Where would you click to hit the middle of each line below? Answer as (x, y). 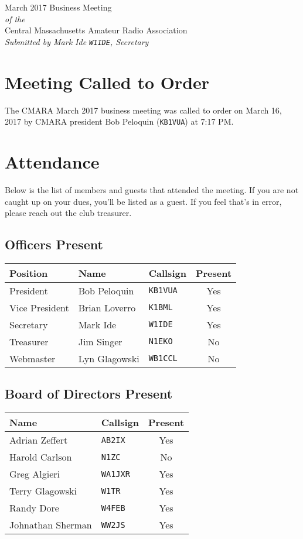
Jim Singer (100, 341)
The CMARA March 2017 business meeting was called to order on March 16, (143, 110)
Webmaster (33, 358)
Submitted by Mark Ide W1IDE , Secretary (77, 41)
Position (29, 273)
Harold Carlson (41, 457)
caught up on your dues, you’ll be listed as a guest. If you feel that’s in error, (143, 201)
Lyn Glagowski (109, 358)
